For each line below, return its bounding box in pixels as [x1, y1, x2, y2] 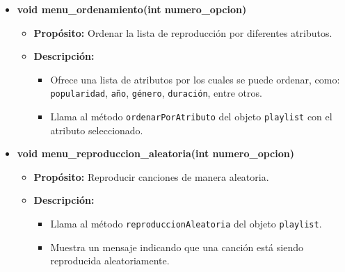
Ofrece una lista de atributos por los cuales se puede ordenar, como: [50, 72, 340, 86]
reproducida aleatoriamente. [50, 253, 170, 268]
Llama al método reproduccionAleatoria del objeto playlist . [50, 216, 322, 231]
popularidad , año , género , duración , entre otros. [50, 86, 262, 100]
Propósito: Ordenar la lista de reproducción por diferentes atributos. [33, 25, 332, 40]
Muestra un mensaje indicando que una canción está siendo [50, 239, 303, 254]
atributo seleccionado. [50, 122, 143, 137]
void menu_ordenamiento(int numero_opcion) [17, 2, 247, 16]
